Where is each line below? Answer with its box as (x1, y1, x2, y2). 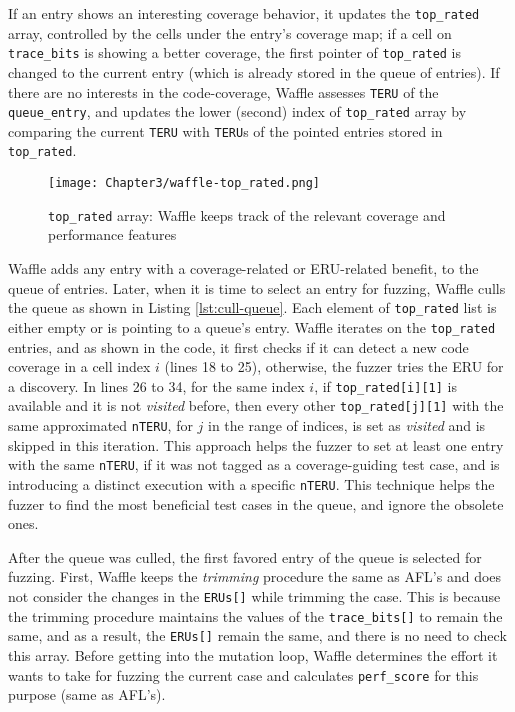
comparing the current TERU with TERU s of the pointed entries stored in (8, 120, 443, 141)
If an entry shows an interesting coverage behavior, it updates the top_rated (8, 3, 480, 23)
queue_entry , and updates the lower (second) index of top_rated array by (8, 101, 467, 122)
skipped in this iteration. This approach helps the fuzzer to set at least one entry (8, 434, 504, 455)
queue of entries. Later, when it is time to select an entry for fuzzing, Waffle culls (8, 277, 506, 298)
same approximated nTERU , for (8, 415, 193, 436)
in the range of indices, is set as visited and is (208, 415, 486, 436)
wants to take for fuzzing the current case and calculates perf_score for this (8, 664, 479, 685)
